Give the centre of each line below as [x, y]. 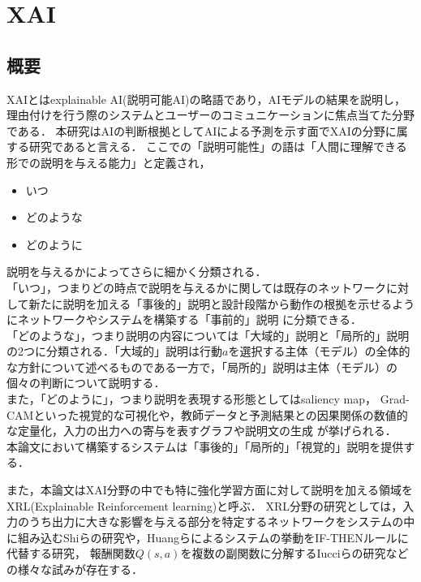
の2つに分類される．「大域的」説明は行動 [114, 351]
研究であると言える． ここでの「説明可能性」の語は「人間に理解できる [218, 147]
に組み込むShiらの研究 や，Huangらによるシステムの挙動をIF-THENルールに [208, 537]
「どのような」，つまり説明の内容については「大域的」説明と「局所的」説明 [208, 335]
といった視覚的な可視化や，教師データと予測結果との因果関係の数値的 [221, 414]
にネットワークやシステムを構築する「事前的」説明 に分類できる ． [184, 319]
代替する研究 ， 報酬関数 [71, 553]
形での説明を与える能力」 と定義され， [109, 162]
